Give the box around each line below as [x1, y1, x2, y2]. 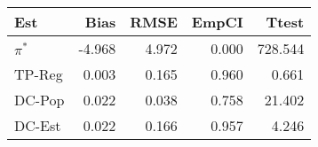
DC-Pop [14, 89, 65, 110]
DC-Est [14, 115, 61, 135]
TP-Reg [14, 64, 63, 84]
